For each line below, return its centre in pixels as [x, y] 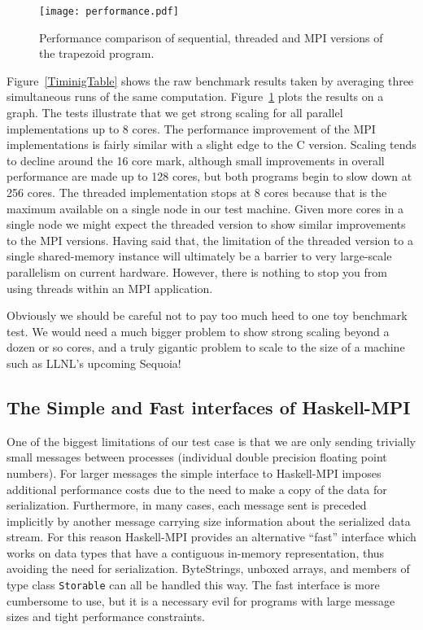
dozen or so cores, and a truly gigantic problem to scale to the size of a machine [206, 347]
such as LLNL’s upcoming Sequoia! [94, 363]
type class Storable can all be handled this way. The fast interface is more [193, 585]
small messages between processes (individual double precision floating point [197, 457]
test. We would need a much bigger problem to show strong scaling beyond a [198, 331]
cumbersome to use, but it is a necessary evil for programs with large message [201, 600]
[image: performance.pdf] [109, 11]
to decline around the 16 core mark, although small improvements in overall [196, 160]
